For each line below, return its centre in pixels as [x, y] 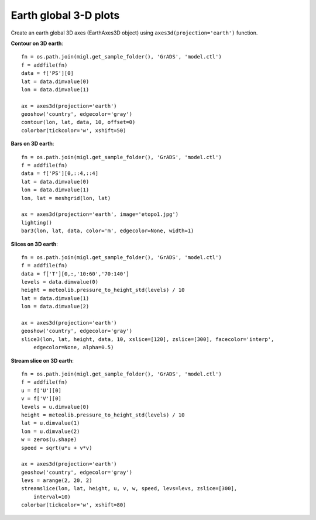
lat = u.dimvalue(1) [51, 423]
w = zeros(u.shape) [49, 440]
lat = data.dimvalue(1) [55, 298]
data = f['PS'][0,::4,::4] [60, 173]
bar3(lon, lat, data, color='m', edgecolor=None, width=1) [108, 231]
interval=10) [52, 497]
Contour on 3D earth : [37, 43]
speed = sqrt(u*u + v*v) [57, 448]
